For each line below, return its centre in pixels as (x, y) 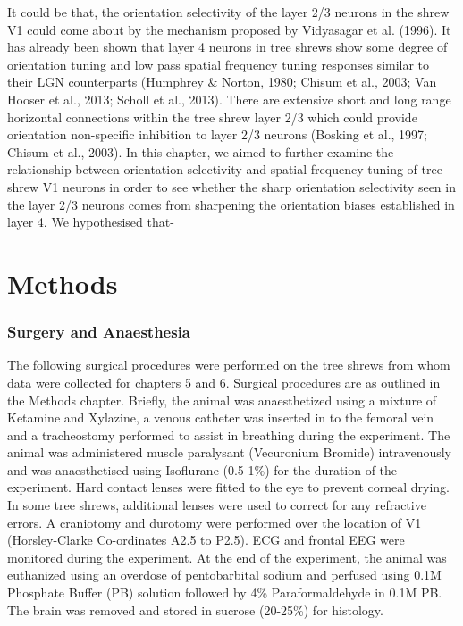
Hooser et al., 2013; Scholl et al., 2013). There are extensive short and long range (229, 99)
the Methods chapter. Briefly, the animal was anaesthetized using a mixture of (222, 400)
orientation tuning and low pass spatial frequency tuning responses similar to (219, 64)
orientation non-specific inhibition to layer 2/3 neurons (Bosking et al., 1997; (217, 134)
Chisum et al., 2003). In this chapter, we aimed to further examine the (201, 151)
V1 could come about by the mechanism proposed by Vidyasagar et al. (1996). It (229, 29)
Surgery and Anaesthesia (99, 332)
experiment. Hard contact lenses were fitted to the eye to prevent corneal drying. (229, 487)
